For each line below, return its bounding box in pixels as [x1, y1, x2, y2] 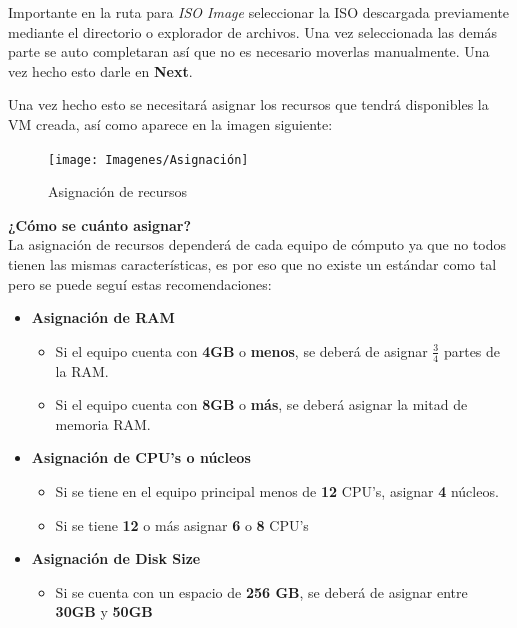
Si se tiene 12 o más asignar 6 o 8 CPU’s [55, 514, 309, 535]
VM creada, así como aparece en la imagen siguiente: [8, 113, 333, 134]
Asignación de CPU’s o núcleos [31, 447, 251, 468]
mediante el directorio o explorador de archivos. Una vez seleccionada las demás [8, 21, 497, 42]
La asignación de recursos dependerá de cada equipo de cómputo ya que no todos [8, 234, 506, 255]
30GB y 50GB [55, 601, 153, 622]
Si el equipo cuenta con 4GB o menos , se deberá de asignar [55, 340, 428, 361]
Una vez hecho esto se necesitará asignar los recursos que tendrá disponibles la [8, 94, 489, 115]
